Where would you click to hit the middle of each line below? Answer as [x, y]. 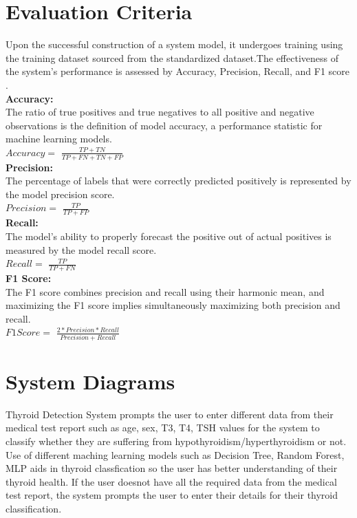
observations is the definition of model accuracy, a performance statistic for [164, 125]
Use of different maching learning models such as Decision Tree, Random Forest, [175, 454]
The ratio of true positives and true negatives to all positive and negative [160, 112]
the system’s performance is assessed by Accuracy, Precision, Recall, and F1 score [178, 71]
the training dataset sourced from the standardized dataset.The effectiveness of [172, 57]
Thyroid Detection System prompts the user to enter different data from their [170, 414]
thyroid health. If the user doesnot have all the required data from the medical [171, 481]
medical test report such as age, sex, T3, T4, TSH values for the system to [163, 428]
